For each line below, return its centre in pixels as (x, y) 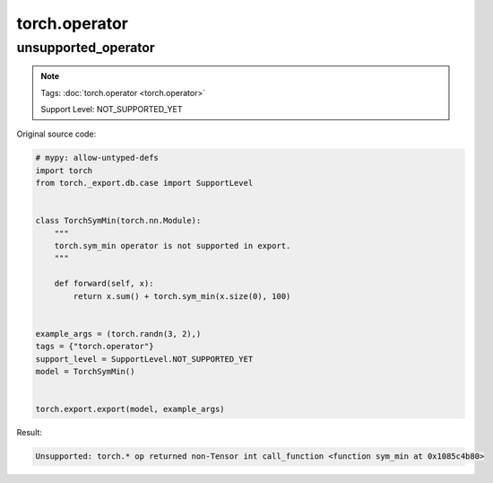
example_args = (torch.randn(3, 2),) (118, 334)
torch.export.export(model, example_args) (130, 409)
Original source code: (56, 134)
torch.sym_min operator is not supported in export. (173, 246)
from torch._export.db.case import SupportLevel (144, 183)
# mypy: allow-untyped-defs (97, 158)
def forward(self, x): (104, 284)
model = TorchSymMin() (85, 371)
